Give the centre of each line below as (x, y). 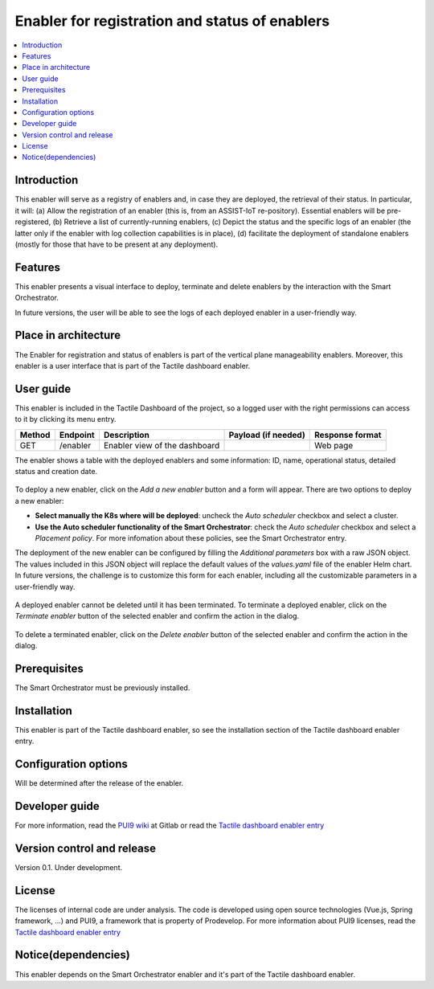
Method (35, 435)
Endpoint (77, 435)
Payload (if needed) (267, 435)
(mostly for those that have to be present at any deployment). (117, 244)
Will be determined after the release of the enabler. (99, 783)
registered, (33, 222)
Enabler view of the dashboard (162, 445)
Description (127, 435)
